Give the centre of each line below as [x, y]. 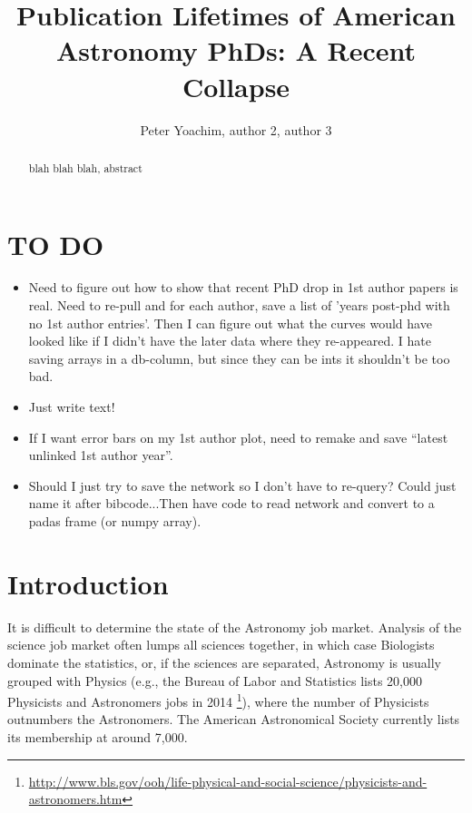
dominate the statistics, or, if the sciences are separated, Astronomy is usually [224, 662]
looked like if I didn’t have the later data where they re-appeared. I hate [230, 341]
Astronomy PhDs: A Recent [236, 50]
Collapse [236, 86]
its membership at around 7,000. [98, 736]
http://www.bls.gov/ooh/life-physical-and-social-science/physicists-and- [228, 781]
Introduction [88, 583]
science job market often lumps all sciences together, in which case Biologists [221, 645]
